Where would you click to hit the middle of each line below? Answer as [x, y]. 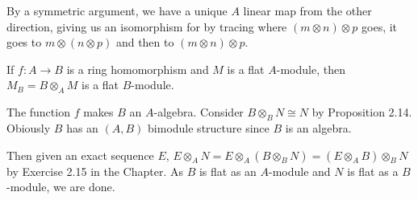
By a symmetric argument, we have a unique [117, 10]
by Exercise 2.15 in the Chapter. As [95, 171]
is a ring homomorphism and [138, 69]
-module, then [311, 69]
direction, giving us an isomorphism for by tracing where [147, 26]
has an [82, 127]
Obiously [29, 127]
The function [38, 112]
